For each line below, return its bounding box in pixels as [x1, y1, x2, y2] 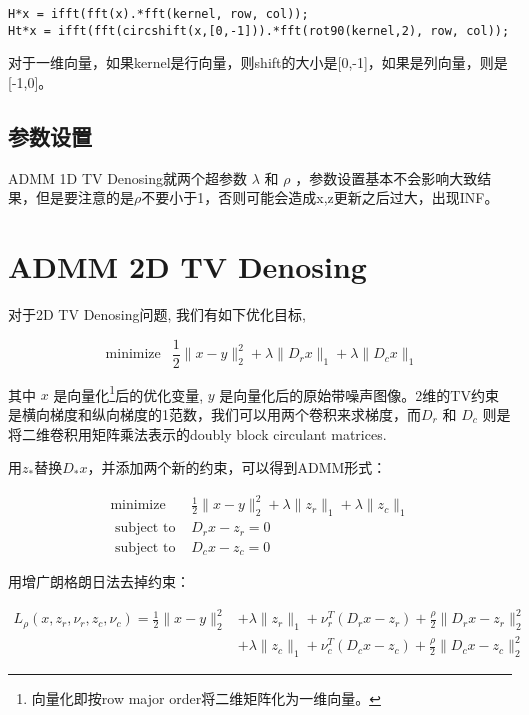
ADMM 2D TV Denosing [8, 246, 367, 287]
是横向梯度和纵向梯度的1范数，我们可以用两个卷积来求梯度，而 [8, 403, 421, 424]
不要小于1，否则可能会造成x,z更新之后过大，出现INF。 [141, 187, 499, 208]
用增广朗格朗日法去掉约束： [8, 571, 190, 591]
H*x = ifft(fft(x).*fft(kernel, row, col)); [8, 7, 309, 21]
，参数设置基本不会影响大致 [295, 167, 478, 188]
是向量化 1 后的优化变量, [53, 381, 204, 405]
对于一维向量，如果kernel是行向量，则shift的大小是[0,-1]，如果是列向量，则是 [8, 52, 508, 73]
